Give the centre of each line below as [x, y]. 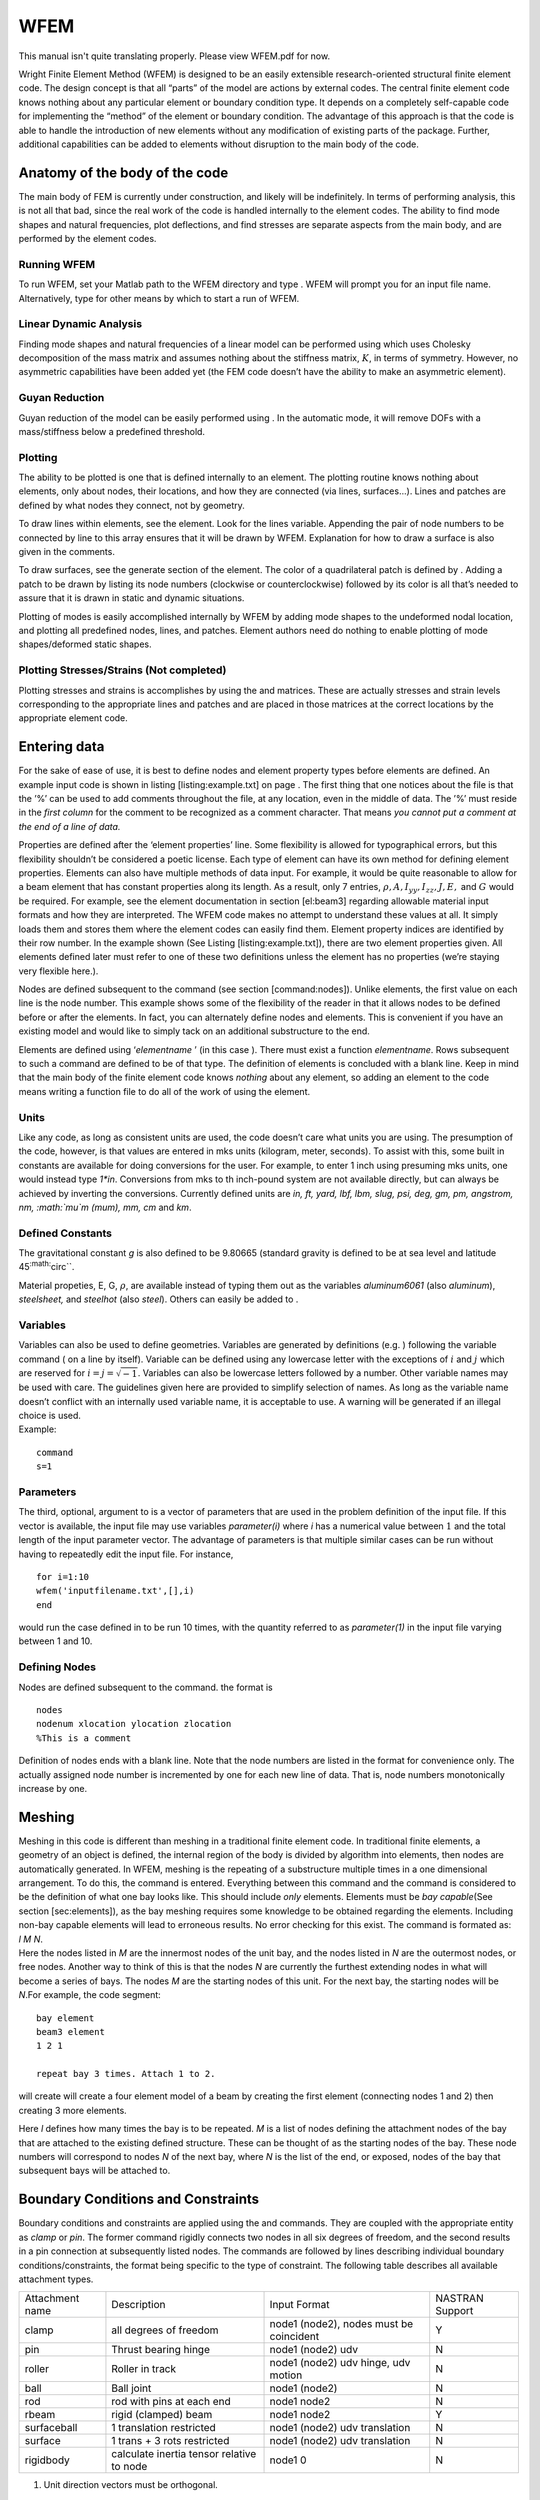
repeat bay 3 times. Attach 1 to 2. [126, 2074]
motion [286, 2375]
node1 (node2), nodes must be [341, 2324]
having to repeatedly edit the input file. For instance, [126, 1554]
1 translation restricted [164, 2428]
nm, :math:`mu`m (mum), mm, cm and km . [105, 1207]
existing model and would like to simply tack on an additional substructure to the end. [194, 1031]
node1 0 [288, 2460]
